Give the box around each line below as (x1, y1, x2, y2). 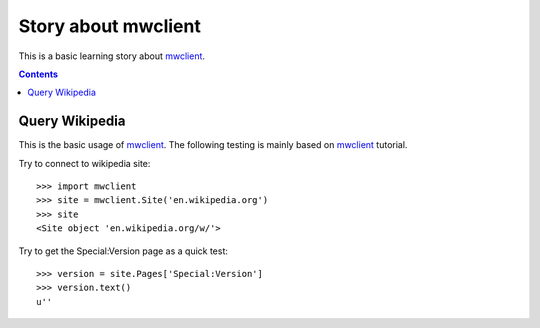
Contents (18, 68, 59, 80)
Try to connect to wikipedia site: (18, 157, 151, 169)
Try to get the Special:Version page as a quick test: (18, 245, 229, 257)
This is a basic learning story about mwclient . (18, 50, 205, 62)
